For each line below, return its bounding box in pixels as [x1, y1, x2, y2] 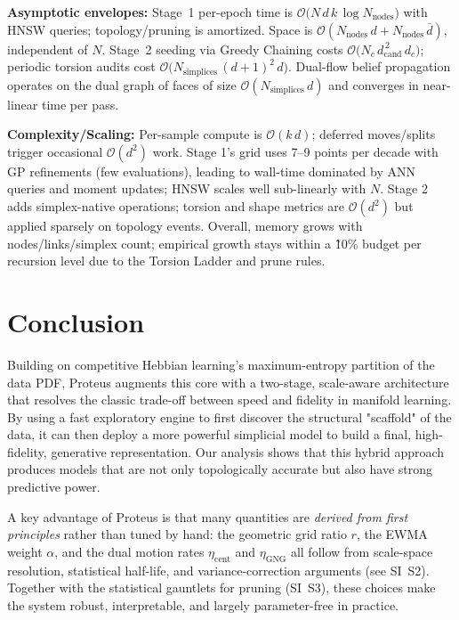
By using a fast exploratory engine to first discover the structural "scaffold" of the [7, 407, 452, 426]
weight [7, 542, 43, 560]
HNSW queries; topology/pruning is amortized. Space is [7, 20, 313, 38]
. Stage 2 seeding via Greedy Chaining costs [101, 39, 343, 58]
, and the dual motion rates [54, 542, 205, 560]
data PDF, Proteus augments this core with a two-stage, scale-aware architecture [7, 372, 449, 391]
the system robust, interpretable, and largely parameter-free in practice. [7, 595, 399, 614]
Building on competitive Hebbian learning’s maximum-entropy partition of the [7, 355, 435, 373]
